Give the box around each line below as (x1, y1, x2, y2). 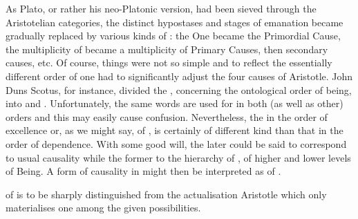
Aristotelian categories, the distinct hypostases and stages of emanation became (6, 15, 343, 29)
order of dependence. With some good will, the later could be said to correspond (6, 136, 347, 151)
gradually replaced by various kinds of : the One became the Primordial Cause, (6, 28, 341, 43)
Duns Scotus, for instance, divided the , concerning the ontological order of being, (6, 82, 352, 97)
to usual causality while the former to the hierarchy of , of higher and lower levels (6, 150, 351, 164)
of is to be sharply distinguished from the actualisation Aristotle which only (6, 187, 327, 201)
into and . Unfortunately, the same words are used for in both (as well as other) (6, 96, 343, 111)
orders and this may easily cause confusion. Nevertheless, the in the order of (6, 109, 328, 124)
